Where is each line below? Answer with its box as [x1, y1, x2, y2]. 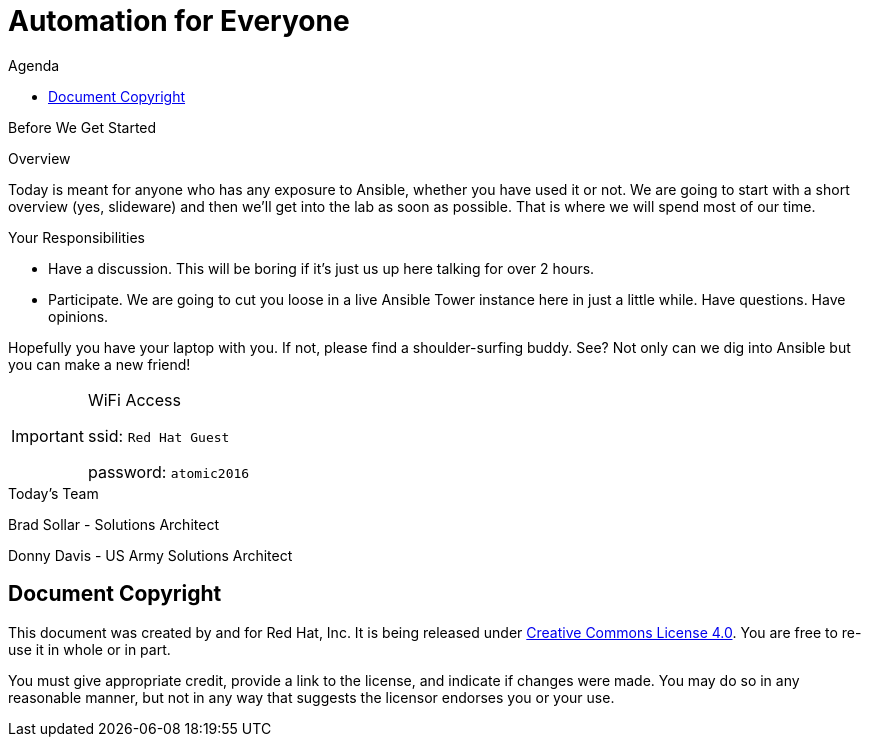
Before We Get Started [8, 118, 157, 136]
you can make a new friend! [8, 355, 191, 373]
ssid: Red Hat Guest [87, 425, 230, 446]
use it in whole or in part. [8, 640, 171, 658]
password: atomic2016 [87, 461, 250, 482]
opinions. [48, 307, 109, 325]
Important [11, 425, 84, 446]
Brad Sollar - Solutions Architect [8, 515, 219, 533]
